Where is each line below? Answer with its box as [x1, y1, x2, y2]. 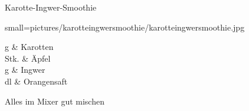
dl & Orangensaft [5, 75, 68, 87]
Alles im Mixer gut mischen [5, 95, 104, 107]
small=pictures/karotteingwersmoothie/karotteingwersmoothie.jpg [5, 21, 245, 33]
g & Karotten [5, 41, 54, 53]
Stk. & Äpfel [5, 52, 51, 64]
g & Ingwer [5, 63, 45, 76]
